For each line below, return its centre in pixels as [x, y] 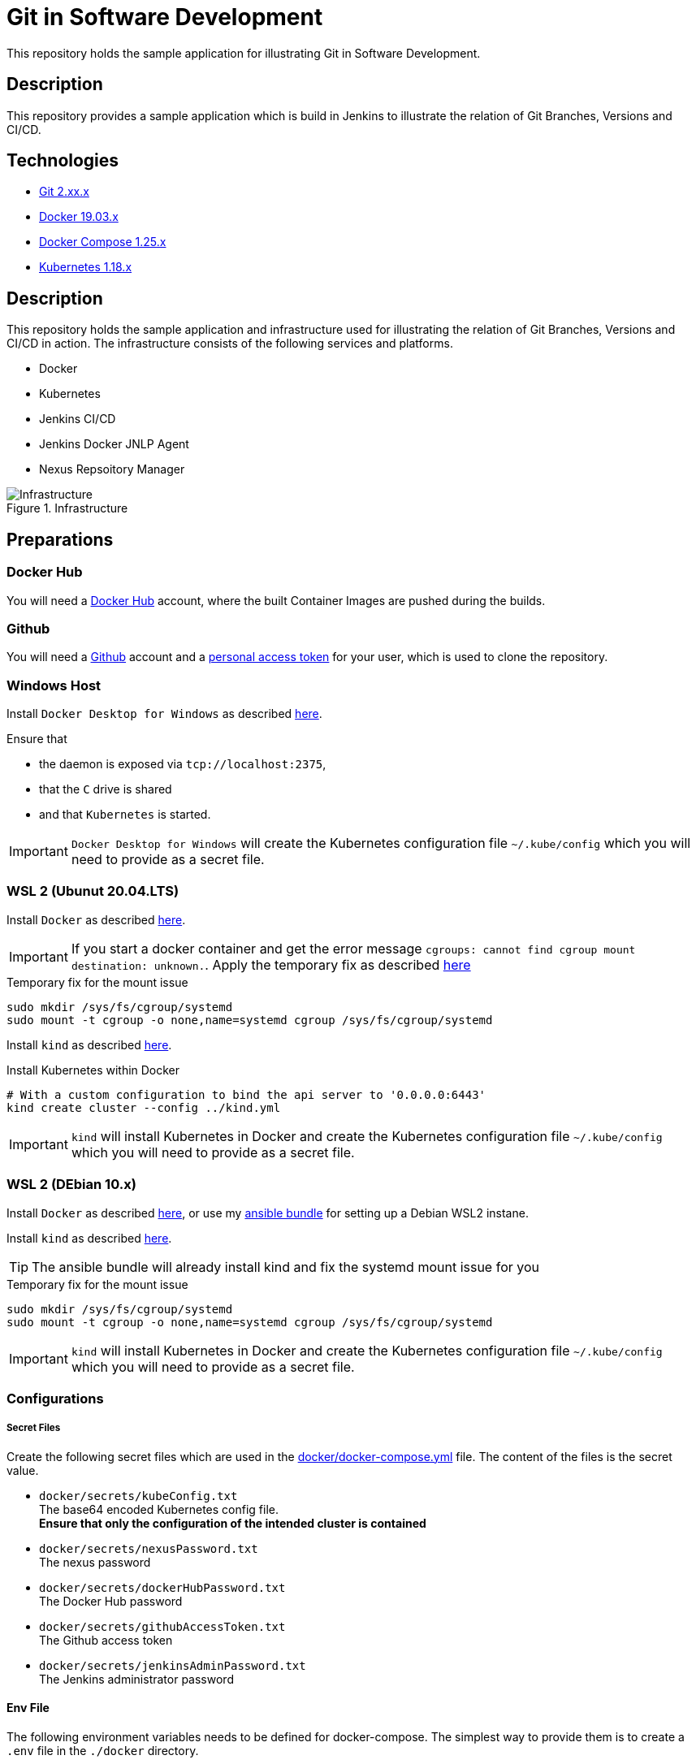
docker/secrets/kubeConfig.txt [138, 1496]
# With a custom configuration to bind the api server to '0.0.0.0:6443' [246, 1094]
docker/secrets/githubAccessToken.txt [162, 1626]
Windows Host [54, 685]
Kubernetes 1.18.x [86, 267]
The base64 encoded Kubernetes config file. [159, 1509]
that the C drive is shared [106, 789]
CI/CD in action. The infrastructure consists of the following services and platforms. [230, 344]
